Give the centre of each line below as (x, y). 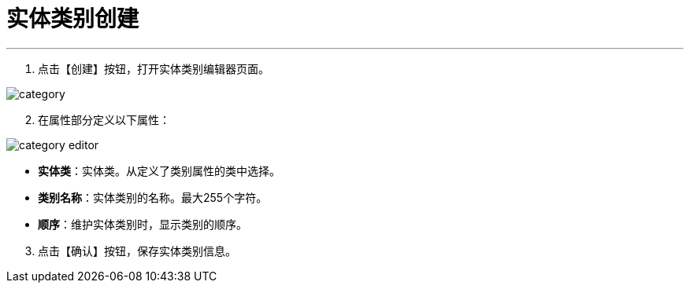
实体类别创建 (73, 19)
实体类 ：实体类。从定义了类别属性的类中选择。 (159, 170)
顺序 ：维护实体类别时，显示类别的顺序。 (143, 224)
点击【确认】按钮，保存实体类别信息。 (137, 251)
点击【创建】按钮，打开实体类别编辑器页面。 (154, 68)
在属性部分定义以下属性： (104, 119)
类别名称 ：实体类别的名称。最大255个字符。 (153, 197)
